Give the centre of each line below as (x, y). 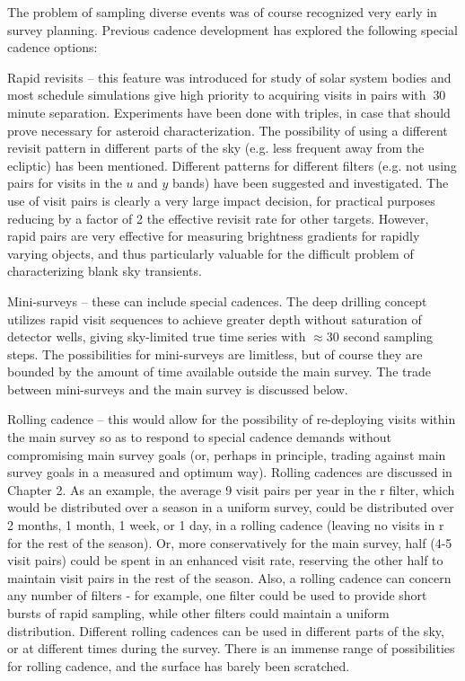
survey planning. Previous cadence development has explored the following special (232, 29)
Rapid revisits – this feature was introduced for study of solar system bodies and (229, 77)
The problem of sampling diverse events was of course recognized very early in (222, 12)
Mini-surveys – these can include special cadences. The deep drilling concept (217, 301)
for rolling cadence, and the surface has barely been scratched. (179, 665)
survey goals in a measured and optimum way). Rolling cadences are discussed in (230, 472)
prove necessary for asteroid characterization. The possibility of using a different (228, 130)
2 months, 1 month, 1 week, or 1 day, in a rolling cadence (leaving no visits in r (226, 525)
